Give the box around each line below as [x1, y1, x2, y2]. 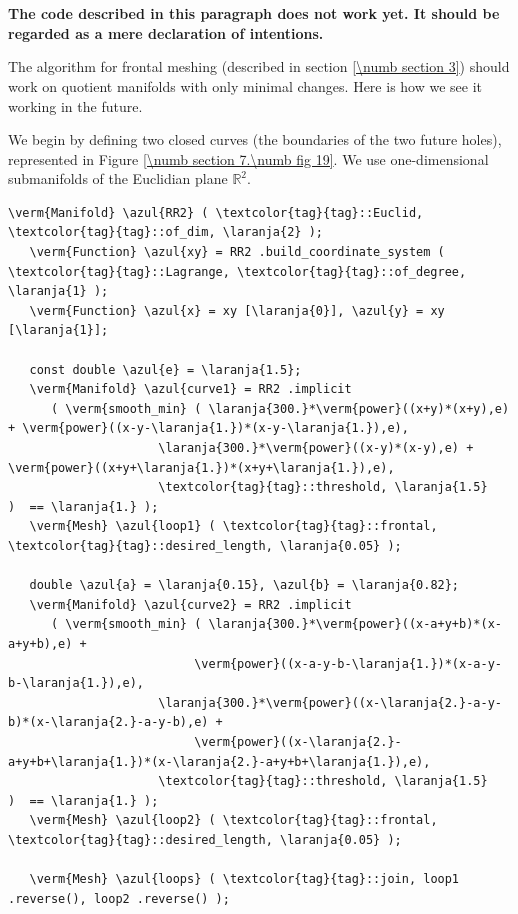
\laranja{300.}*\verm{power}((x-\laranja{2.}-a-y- [158, 695, 502, 710]
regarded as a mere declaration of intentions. [8, 22, 324, 43]
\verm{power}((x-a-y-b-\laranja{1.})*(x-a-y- [194, 656, 502, 671]
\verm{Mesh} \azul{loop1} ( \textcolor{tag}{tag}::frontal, [29, 519, 438, 534]
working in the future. [8, 95, 143, 116]
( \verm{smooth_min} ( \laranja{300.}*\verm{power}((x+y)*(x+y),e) [50, 401, 510, 416]
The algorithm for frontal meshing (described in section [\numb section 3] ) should [8, 56, 510, 77]
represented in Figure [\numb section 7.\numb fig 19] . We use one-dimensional [8, 148, 489, 169]
